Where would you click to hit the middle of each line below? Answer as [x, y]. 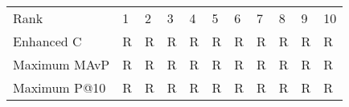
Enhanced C [47, 41]
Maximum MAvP [62, 64]
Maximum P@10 [60, 87]
